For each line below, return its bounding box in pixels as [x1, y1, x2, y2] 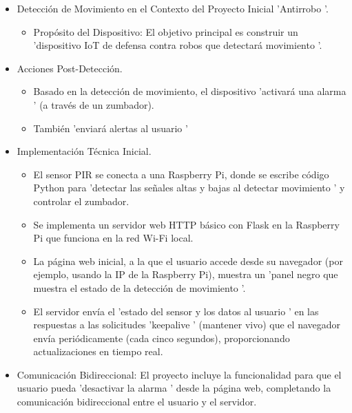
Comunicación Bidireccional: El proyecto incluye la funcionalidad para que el [17, 367, 342, 381]
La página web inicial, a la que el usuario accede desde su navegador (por [33, 253, 343, 268]
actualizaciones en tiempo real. [33, 344, 163, 359]
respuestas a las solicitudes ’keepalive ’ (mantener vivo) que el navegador [33, 317, 341, 332]
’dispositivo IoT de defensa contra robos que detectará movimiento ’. [33, 38, 322, 52]
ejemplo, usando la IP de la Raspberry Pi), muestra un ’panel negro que [33, 267, 338, 282]
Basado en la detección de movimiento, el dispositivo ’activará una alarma [33, 84, 346, 98]
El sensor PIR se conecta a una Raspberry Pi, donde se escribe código [33, 167, 329, 181]
